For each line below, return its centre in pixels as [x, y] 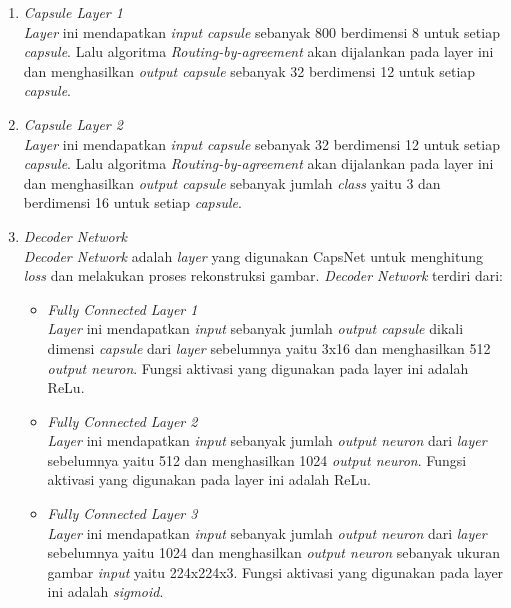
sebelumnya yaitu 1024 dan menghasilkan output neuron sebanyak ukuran [273, 552]
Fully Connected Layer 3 [122, 513]
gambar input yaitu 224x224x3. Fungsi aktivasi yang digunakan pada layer [275, 571]
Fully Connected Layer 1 [122, 308]
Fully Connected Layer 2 [122, 420]
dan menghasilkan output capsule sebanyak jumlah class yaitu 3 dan [232, 182]
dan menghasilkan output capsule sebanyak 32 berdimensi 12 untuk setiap [249, 70]
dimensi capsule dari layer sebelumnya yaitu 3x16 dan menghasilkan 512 [269, 347]
